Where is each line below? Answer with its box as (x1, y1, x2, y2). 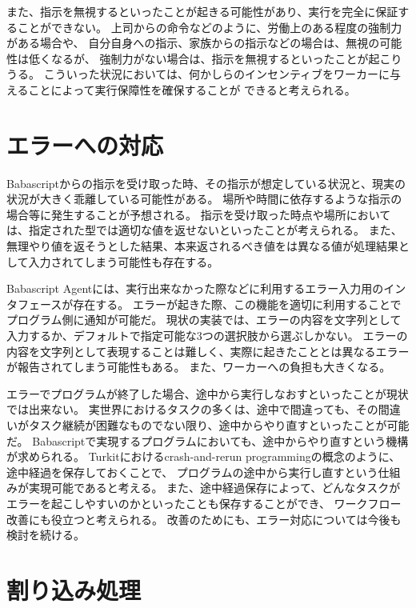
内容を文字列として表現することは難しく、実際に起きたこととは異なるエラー (6, 342, 410, 359)
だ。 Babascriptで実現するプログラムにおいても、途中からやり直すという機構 (6, 432, 409, 449)
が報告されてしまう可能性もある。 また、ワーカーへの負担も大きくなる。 (6, 358, 391, 375)
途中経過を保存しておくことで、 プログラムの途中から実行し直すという (6, 463, 378, 480)
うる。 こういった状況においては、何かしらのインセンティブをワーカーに (6, 66, 390, 82)
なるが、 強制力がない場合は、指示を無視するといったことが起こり (50, 50, 402, 66)
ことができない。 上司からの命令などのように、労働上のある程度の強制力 (17, 18, 402, 35)
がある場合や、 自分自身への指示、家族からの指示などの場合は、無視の (6, 34, 380, 51)
